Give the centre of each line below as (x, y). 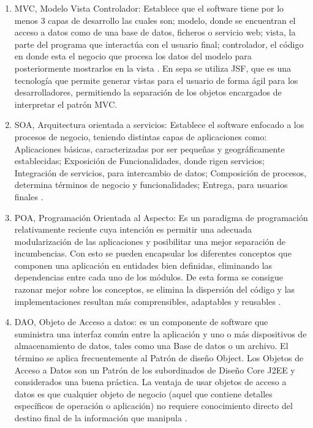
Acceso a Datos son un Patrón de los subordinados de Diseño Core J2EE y (155, 370)
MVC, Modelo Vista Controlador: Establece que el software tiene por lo (149, 8)
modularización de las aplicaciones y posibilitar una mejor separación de (150, 241)
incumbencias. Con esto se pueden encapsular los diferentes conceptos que (153, 253)
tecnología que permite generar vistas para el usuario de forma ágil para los (156, 80)
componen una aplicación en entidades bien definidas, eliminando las (143, 265)
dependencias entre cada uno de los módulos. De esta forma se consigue (149, 277)
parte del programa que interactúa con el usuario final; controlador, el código (159, 44)
